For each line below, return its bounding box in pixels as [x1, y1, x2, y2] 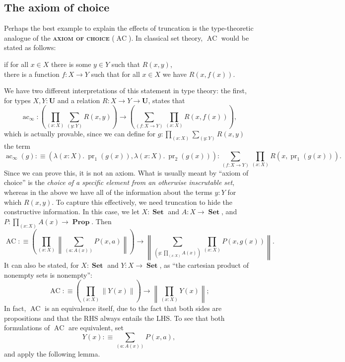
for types [4, 95, 31, 105]
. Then [91, 216, 112, 226]
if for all [4, 59, 29, 69]
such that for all [91, 68, 140, 79]
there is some [51, 59, 91, 69]
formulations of [4, 322, 50, 333]
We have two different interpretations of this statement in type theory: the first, [4, 85, 247, 96]
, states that [148, 95, 185, 105]
